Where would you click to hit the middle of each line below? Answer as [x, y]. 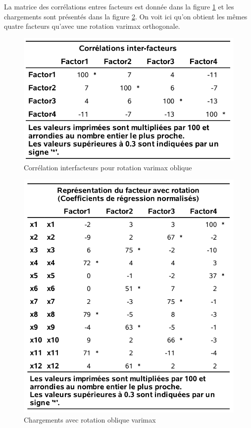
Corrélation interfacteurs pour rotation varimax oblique [108, 168]
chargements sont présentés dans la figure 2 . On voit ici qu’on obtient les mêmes [126, 16]
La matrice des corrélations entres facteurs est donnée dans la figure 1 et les [119, 6]
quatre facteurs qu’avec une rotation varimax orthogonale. [92, 26]
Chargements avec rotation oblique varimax [90, 419]
